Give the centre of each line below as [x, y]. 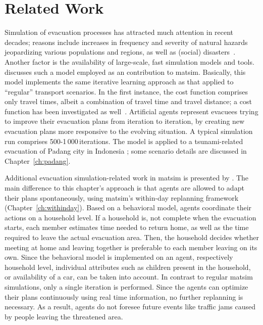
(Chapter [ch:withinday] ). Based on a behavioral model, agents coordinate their [128, 207]
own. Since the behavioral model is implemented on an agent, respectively [119, 257]
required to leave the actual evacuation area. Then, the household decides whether [132, 237]
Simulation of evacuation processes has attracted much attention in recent [119, 32]
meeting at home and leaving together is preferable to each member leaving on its [131, 247]
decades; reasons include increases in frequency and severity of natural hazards [126, 42]
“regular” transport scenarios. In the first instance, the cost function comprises [126, 91]
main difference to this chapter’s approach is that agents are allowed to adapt [124, 188]
